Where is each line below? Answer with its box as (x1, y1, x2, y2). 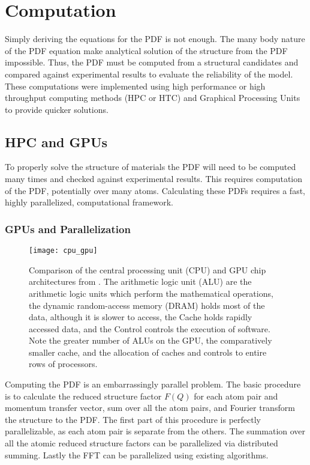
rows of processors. (29, 357, 98, 370)
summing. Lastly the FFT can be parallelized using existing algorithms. (5, 448, 269, 461)
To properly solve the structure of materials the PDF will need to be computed (5, 160, 296, 173)
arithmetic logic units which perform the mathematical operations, (29, 287, 273, 299)
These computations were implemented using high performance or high (5, 79, 266, 92)
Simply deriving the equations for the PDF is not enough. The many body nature (5, 32, 305, 45)
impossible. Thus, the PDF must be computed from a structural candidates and (5, 56, 299, 68)
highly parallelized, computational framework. (5, 196, 173, 208)
